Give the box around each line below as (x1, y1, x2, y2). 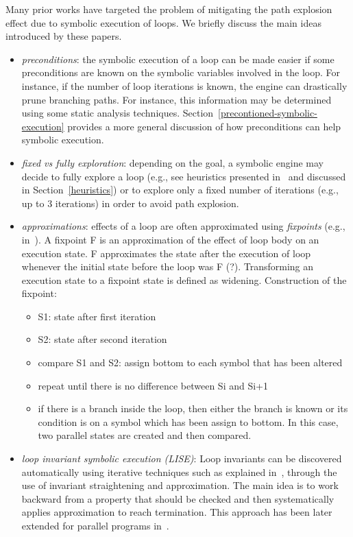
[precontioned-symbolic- (218, 106, 317, 120)
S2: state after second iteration (38, 332, 167, 346)
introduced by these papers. (5, 29, 122, 43)
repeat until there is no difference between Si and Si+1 (38, 378, 269, 392)
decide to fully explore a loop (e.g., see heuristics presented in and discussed (21, 169, 346, 183)
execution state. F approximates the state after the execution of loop (21, 246, 311, 260)
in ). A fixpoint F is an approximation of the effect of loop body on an (21, 232, 319, 246)
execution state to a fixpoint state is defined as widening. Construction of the (21, 272, 347, 287)
